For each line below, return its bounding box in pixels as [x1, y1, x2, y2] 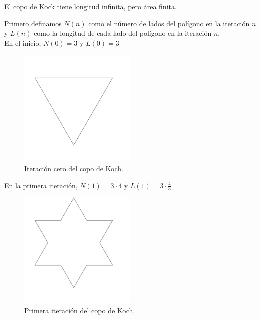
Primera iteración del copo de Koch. [24, 305, 135, 315]
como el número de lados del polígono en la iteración [88, 18, 250, 28]
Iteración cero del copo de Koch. [24, 163, 124, 173]
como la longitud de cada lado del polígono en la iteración [34, 28, 212, 38]
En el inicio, [4, 37, 41, 48]
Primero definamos [4, 18, 62, 28]
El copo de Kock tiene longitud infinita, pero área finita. [4, 1, 177, 11]
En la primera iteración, [4, 180, 78, 190]
